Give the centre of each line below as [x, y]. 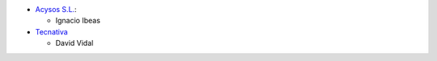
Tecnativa [51, 31]
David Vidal [74, 43]
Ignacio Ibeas [78, 21]
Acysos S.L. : [56, 9]
